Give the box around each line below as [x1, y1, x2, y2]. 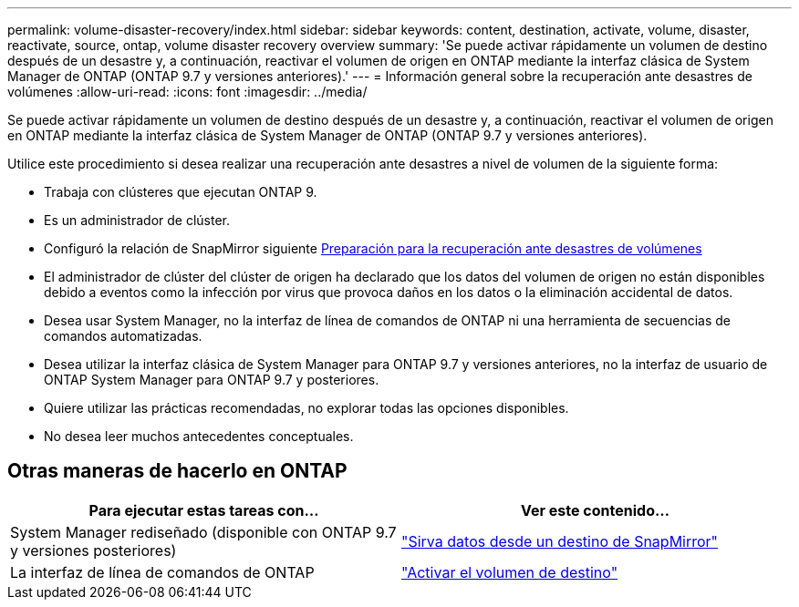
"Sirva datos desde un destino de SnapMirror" [401, 531, 719, 550]
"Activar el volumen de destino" [401, 562, 618, 581]
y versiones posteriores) [10, 540, 177, 560]
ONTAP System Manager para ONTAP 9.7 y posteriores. [44, 372, 379, 387]
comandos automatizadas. [44, 328, 202, 344]
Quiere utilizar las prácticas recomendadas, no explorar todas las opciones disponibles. [44, 400, 569, 416]
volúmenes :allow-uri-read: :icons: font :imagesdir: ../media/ [7, 84, 368, 99]
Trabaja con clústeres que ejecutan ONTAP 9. [44, 184, 317, 200]
